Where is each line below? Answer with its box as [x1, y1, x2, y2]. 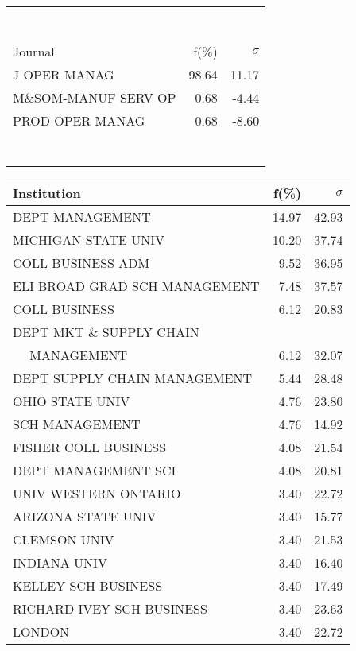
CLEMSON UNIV [13, 530, 114, 548]
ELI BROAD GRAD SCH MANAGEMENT [13, 277, 260, 295]
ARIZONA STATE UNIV [13, 507, 157, 525]
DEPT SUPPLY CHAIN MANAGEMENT [13, 369, 253, 387]
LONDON [13, 622, 70, 641]
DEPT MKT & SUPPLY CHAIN [13, 323, 199, 341]
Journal [13, 42, 55, 60]
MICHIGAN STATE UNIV [13, 231, 165, 249]
